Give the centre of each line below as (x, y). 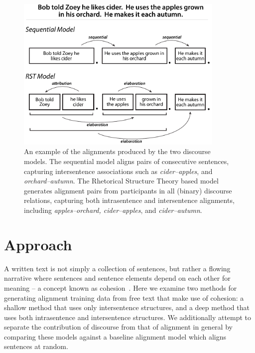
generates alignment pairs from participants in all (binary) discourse (128, 190)
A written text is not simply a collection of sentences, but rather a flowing (117, 268)
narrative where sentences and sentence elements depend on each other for (117, 278)
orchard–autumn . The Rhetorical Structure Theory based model (121, 181)
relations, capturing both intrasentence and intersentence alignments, (129, 200)
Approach (38, 244)
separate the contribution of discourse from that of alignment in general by (118, 327)
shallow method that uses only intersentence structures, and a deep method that (127, 307)
